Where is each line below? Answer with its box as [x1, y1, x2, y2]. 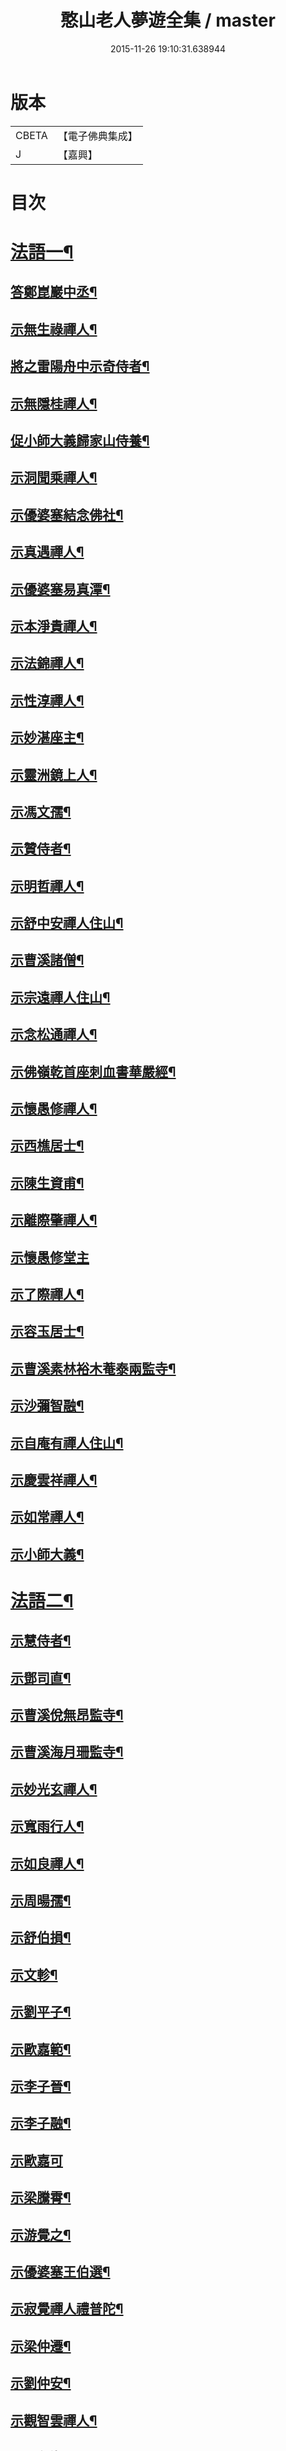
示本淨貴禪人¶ [10, 617, 98, 635]
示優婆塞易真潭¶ [10, 581, 111, 598]
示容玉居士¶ [10, 1323, 85, 1340]
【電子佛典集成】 [57, 129, 138, 143]
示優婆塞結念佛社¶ [10, 506, 124, 523]
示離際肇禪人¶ [10, 1212, 98, 1229]
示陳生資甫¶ [10, 1174, 85, 1191]
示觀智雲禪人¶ [10, 2412, 98, 2429]
